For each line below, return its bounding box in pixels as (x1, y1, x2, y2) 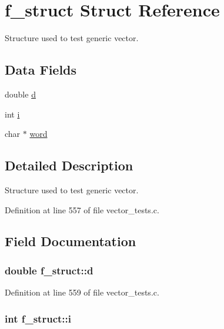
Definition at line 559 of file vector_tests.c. (5, 286, 159, 298)
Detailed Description (5, 156, 133, 174)
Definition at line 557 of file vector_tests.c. (5, 203, 159, 216)
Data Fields (5, 61, 77, 79)
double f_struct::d (5, 263, 93, 277)
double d (5, 88, 36, 100)
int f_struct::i (5, 311, 71, 325)
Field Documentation (5, 232, 136, 250)
